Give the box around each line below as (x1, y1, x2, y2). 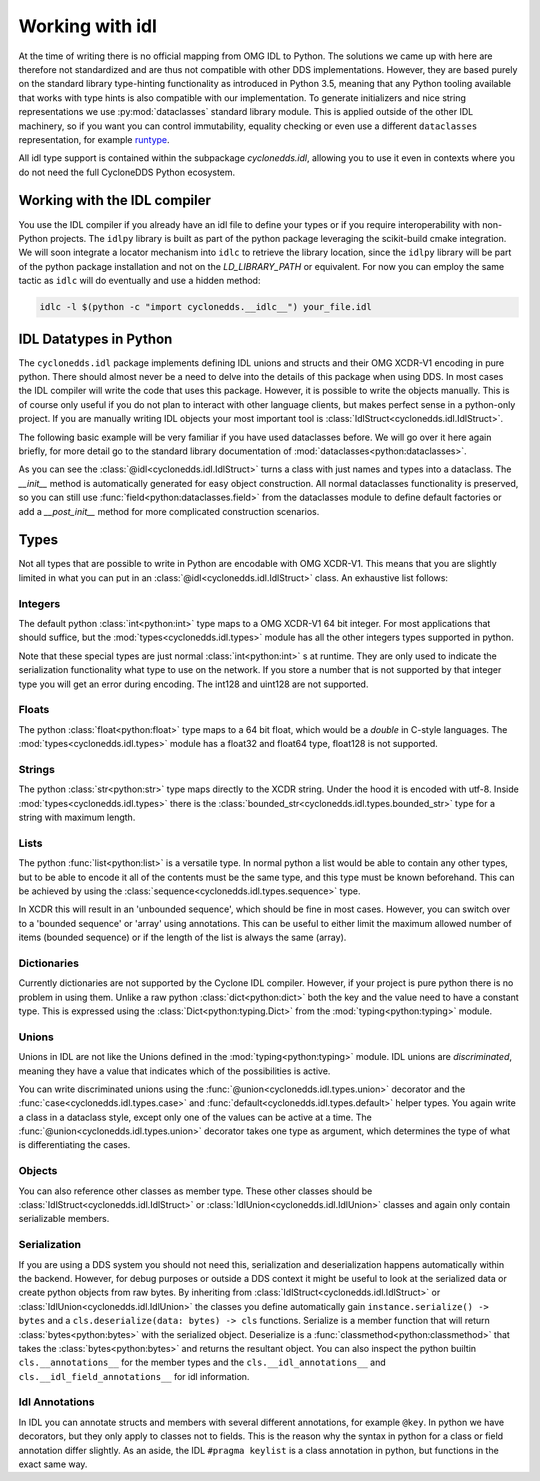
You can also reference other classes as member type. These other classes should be (18, 1185, 373, 1197)
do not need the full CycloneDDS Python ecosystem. (18, 166, 236, 178)
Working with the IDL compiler (18, 192, 212, 209)
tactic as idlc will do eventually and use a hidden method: (18, 275, 261, 287)
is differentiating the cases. (18, 1139, 131, 1151)
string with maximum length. (18, 811, 136, 823)
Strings (18, 762, 55, 776)
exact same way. (18, 1458, 88, 1470)
